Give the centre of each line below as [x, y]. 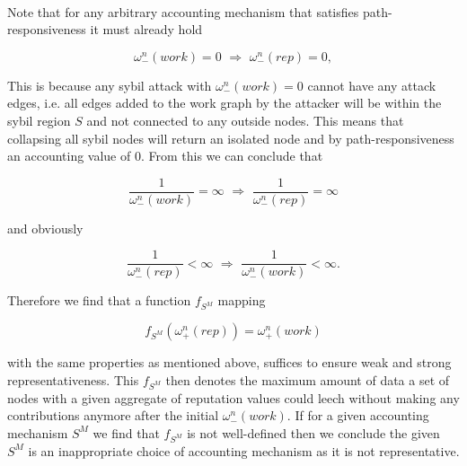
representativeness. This [73, 379]
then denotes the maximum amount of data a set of [308, 379]
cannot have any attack [372, 85]
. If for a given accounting [358, 415]
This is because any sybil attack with [110, 85]
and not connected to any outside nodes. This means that [245, 120]
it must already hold [146, 29]
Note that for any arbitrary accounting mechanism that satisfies [183, 11]
